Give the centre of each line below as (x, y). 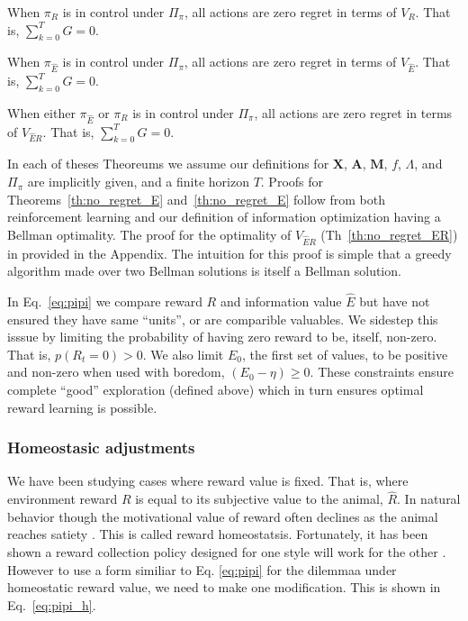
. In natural (429, 499)
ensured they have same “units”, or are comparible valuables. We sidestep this (223, 319)
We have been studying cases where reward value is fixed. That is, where (208, 481)
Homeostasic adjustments (101, 447)
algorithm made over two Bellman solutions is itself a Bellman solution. (204, 271)
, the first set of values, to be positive (345, 354)
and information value (281, 301)
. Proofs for (292, 182)
